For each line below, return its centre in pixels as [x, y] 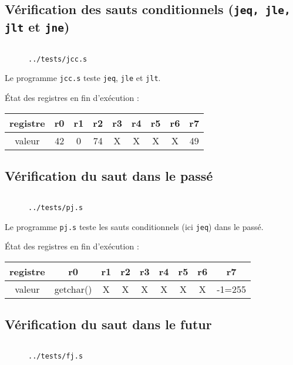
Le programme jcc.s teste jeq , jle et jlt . [83, 78]
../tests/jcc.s [58, 59]
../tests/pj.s [56, 207]
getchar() [73, 289]
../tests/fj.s [56, 356]
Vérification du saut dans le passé [109, 176]
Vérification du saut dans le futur [108, 324]
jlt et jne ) [37, 27]
